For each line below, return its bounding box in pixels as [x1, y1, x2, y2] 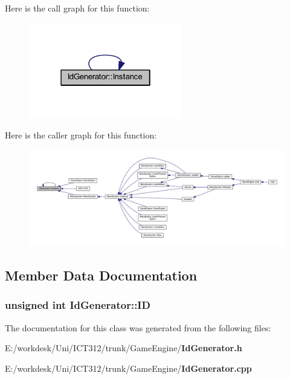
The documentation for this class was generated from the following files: [5, 321, 271, 334]
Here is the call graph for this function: [5, 2, 150, 14]
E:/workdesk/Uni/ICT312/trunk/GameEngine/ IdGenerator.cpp [5, 361, 252, 374]
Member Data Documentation [5, 265, 198, 284]
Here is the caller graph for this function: [5, 128, 157, 141]
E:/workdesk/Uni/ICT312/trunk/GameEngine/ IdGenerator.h [5, 342, 242, 354]
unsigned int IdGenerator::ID [5, 297, 150, 313]
